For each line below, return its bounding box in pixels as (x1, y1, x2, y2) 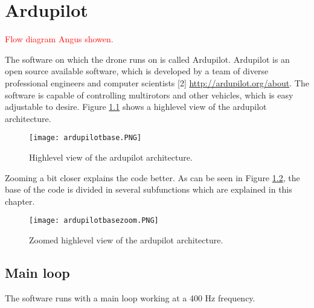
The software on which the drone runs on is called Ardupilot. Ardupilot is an (5, 53, 290, 65)
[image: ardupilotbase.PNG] (29, 133, 142, 143)
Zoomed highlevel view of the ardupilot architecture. (29, 233, 223, 246)
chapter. (5, 194, 35, 207)
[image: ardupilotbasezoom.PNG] (29, 216, 159, 225)
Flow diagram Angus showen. (5, 33, 114, 45)
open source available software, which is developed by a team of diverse (5, 65, 269, 77)
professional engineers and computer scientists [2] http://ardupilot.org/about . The (5, 76, 309, 89)
